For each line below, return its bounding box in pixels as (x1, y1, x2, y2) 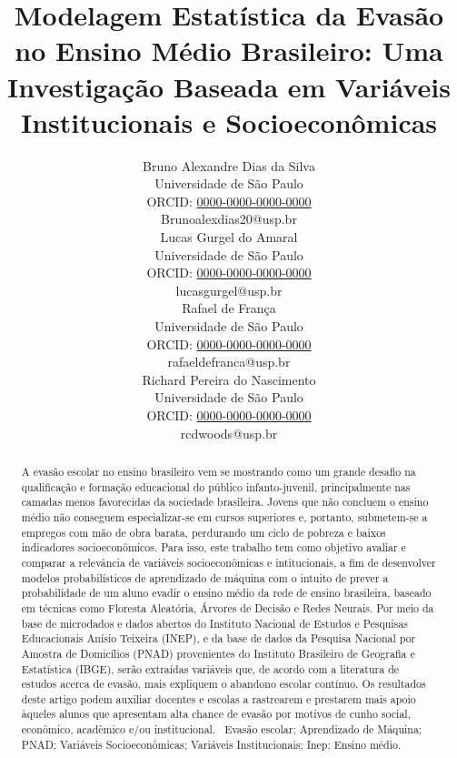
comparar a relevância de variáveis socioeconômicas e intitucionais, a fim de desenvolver (21, 554, 436, 570)
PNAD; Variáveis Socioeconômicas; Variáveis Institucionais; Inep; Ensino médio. (21, 736, 402, 752)
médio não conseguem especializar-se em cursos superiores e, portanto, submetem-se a (21, 509, 428, 524)
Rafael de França (182, 298, 276, 318)
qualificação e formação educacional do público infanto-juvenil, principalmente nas (21, 479, 411, 494)
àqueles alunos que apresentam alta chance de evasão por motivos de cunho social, (21, 706, 411, 722)
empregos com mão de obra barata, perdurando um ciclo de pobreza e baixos (21, 524, 386, 540)
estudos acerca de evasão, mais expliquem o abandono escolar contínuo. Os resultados (21, 676, 426, 692)
